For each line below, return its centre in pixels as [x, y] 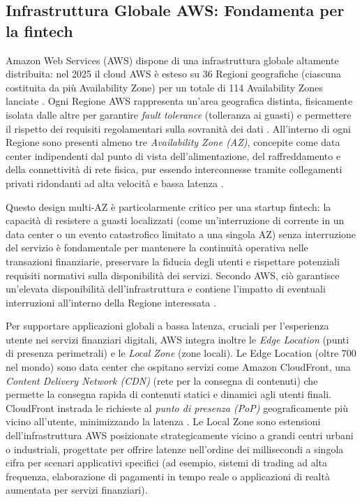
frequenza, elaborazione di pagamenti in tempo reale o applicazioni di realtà [168, 476]
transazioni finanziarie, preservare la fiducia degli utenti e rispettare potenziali [173, 261]
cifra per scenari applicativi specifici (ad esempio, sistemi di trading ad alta [166, 463]
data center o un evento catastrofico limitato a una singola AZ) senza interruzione [181, 234]
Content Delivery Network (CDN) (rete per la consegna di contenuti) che [162, 380]
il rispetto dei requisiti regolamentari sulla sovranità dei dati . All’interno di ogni [178, 128]
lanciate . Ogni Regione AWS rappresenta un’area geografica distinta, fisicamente [179, 101]
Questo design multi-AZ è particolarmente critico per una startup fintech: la [168, 206]
